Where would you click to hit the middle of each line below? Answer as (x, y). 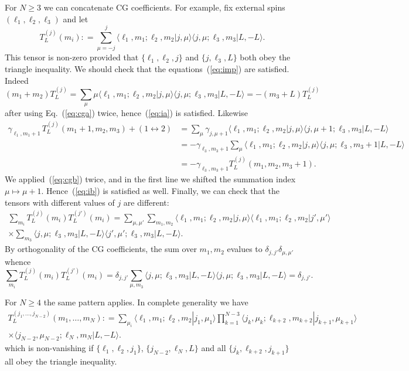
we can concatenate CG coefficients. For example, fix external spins (164, 7)
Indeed (17, 80)
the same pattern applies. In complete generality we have (146, 302)
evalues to (245, 249)
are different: (146, 202)
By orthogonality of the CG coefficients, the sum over (101, 249)
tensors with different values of (60, 202)
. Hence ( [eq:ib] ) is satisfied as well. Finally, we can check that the (160, 190)
